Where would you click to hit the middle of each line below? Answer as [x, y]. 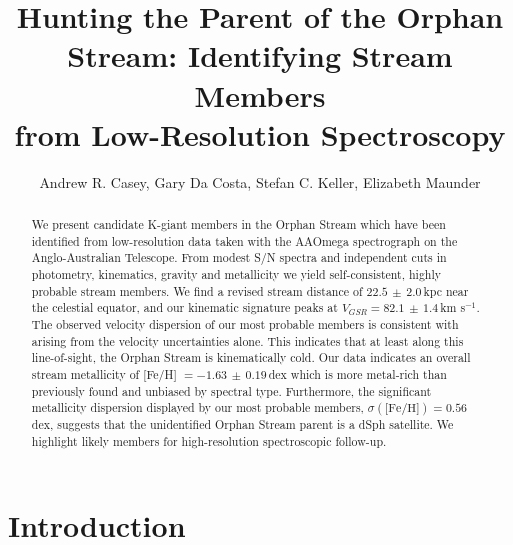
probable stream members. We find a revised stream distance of [197, 290]
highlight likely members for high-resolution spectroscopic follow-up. [209, 440]
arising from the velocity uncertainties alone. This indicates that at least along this [247, 340]
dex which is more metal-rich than [357, 373]
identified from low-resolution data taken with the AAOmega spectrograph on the [244, 240]
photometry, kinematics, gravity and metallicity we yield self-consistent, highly [236, 274]
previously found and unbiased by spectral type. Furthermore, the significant [231, 390]
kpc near [446, 290]
